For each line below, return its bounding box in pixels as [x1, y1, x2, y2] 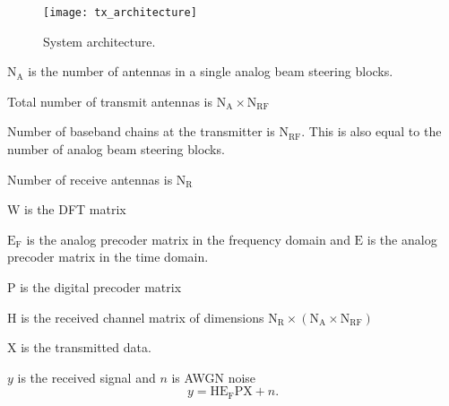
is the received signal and [17, 367, 156, 386]
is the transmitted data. [21, 338, 151, 357]
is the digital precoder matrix [20, 278, 182, 296]
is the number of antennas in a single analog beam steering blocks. [28, 62, 393, 81]
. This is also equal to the [301, 122, 442, 141]
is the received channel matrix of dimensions [21, 307, 264, 326]
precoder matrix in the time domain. [7, 247, 209, 266]
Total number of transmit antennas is [7, 91, 212, 110]
